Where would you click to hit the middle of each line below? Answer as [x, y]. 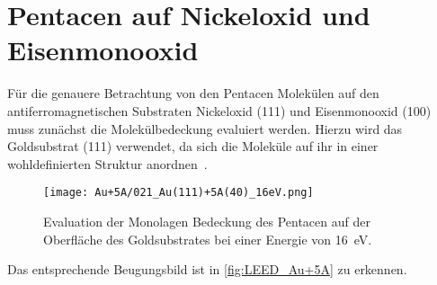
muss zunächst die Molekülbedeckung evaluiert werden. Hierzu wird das [205, 128]
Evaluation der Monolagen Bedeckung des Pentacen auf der [207, 221]
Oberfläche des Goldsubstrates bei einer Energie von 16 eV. [208, 239]
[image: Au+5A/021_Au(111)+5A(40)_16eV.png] [178, 193]
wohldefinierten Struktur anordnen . [107, 163]
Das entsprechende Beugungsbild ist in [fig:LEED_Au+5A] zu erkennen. [207, 269]
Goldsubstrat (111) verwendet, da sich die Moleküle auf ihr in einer [193, 146]
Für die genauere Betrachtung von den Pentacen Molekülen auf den [193, 93]
